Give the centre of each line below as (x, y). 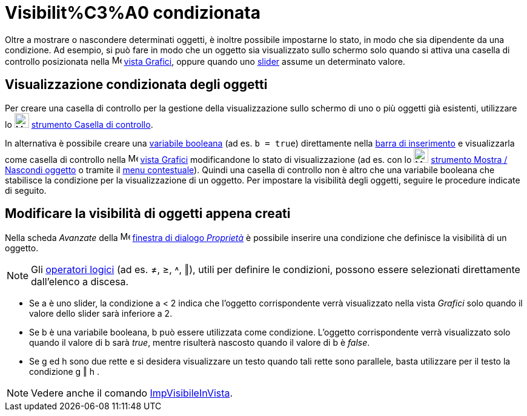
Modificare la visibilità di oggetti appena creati (148, 214)
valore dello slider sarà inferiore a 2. (101, 314)
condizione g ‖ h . (64, 372)
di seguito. (26, 190)
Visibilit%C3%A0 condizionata (133, 13)
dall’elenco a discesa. (80, 282)
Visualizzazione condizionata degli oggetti (136, 85)
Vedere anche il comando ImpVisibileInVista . (132, 393)
